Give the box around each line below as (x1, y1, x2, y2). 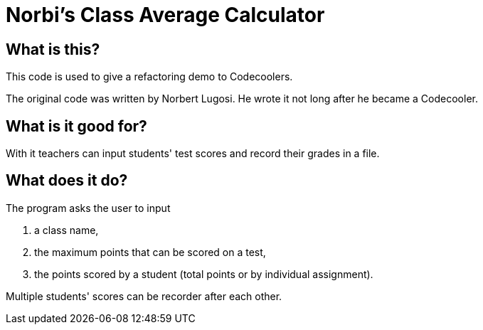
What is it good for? (6, 117, 147, 135)
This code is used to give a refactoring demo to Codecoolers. (6, 70, 293, 83)
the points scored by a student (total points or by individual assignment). (34, 267, 373, 280)
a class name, (34, 223, 99, 236)
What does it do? (6, 171, 128, 190)
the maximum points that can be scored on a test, (34, 245, 266, 258)
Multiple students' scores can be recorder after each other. (6, 289, 282, 302)
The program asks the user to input (6, 201, 171, 214)
